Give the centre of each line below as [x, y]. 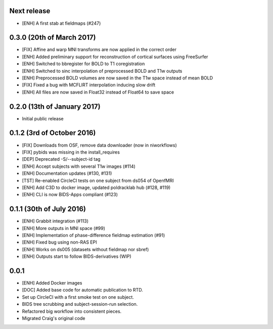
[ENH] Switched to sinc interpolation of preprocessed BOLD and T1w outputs [102, 71]
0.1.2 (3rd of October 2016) [53, 133]
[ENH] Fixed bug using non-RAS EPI [59, 242]
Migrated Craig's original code [54, 318]
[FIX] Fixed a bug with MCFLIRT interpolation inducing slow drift [89, 85]
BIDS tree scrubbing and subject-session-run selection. [80, 304]
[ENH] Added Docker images [52, 283]
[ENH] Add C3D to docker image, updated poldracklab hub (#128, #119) [96, 187]
